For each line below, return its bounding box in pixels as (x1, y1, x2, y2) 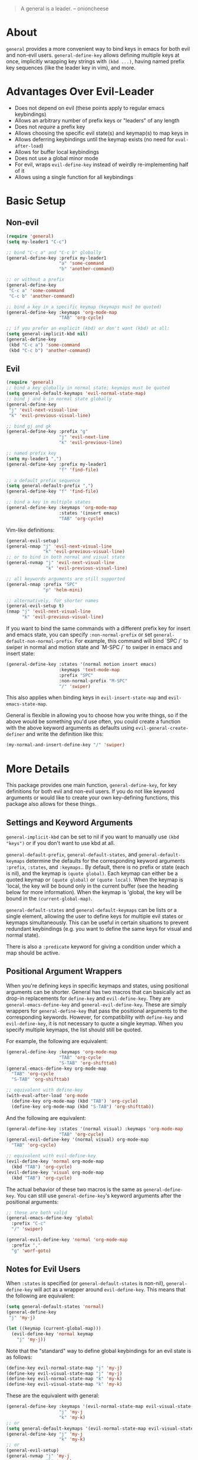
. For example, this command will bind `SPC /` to (71, 637, 189, 645)
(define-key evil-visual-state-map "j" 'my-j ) (6, 1370, 123, 1377)
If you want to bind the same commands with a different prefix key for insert (6, 625, 190, 632)
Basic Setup (6, 195, 66, 208)
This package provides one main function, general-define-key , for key (6, 782, 177, 789)
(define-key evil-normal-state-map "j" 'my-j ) (6, 1365, 123, 1371)
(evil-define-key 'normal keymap (11, 1330, 94, 1337)
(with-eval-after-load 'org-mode (6, 1093, 88, 1099)
